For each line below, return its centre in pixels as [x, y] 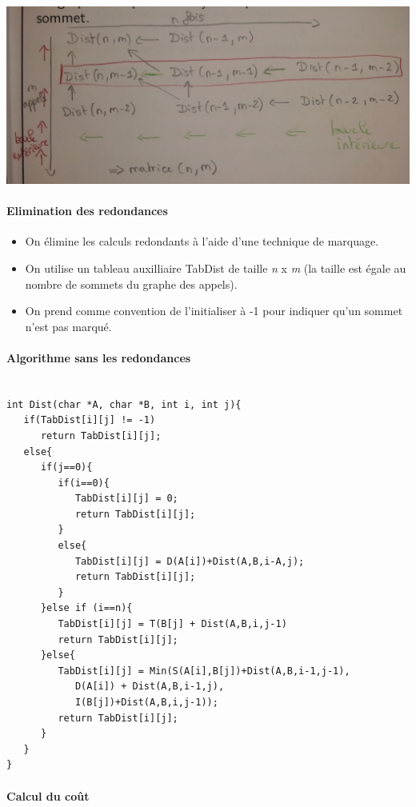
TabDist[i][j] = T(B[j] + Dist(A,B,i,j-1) [172, 624]
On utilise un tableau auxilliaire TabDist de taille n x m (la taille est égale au [216, 268]
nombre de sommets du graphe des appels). [131, 284]
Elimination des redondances [87, 211]
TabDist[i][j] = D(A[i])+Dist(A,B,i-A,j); [190, 561]
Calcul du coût [48, 795]
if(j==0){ [66, 467]
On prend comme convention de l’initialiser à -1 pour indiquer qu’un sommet [214, 311]
